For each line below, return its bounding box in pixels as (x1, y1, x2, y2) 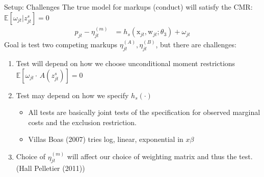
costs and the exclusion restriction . (28, 116, 137, 127)
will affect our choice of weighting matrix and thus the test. (67, 151, 253, 162)
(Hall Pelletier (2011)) (16, 163, 85, 173)
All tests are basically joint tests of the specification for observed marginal (28, 107, 260, 117)
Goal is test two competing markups (4, 39, 118, 50)
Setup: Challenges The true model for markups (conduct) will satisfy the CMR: (4, 2, 253, 12)
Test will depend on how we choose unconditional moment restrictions (16, 58, 235, 69)
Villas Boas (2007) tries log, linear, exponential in (28, 134, 183, 144)
